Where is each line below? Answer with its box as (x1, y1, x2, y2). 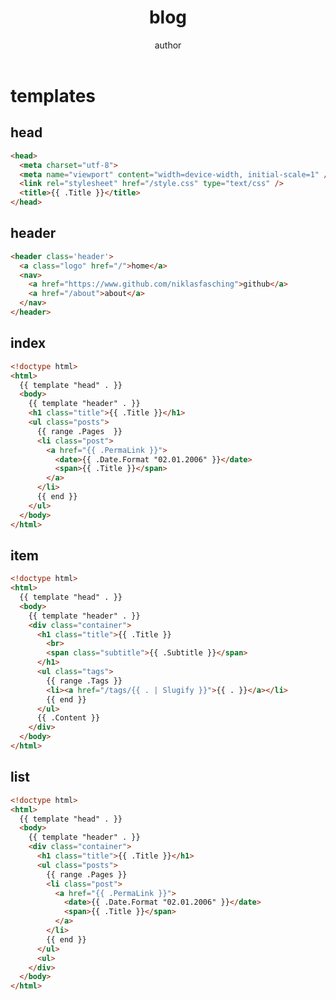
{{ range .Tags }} (46, 676, 123, 686)
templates (10, 84, 97, 107)
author (154, 39, 182, 51)
